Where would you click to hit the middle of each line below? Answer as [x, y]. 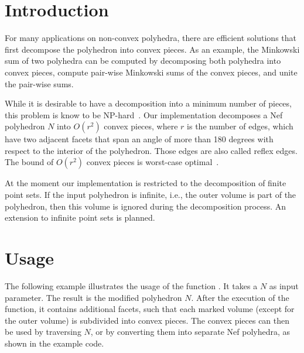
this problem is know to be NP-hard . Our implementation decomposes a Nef [144, 114]
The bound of [29, 162]
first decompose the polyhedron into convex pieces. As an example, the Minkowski [152, 49]
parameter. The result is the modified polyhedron [93, 297]
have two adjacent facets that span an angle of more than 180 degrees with [139, 139]
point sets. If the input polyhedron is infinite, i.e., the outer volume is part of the [151, 195]
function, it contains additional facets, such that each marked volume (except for [150, 309]
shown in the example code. [54, 343]
